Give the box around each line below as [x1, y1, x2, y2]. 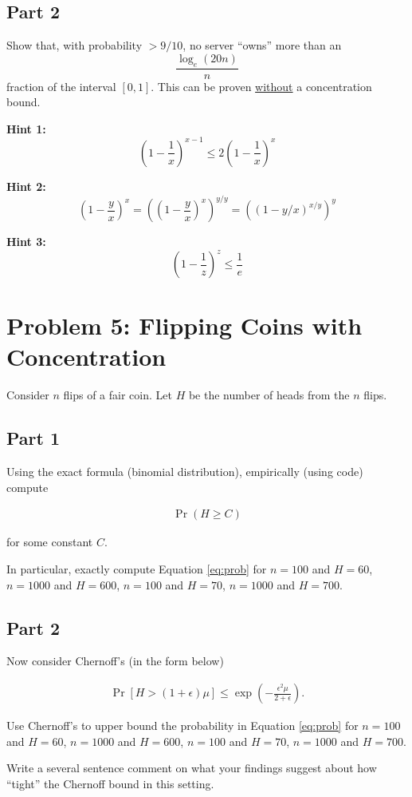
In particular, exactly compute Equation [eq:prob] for [6, 561, 267, 577]
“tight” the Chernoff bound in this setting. [6, 775, 214, 791]
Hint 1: [6, 120, 46, 137]
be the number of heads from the [188, 387, 350, 403]
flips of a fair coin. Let [63, 387, 172, 403]
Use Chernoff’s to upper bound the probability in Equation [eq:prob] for [6, 717, 359, 734]
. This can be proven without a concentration [151, 77, 372, 94]
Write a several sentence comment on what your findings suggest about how [6, 759, 377, 776]
